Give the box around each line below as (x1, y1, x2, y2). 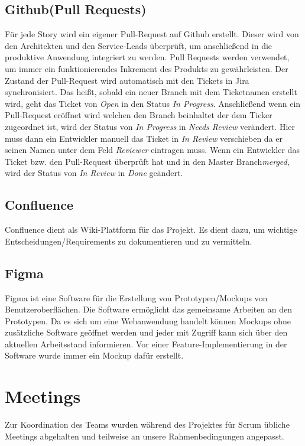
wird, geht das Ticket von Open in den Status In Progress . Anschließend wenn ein (5, 97, 301, 109)
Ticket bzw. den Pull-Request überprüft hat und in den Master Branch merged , (5, 155, 290, 167)
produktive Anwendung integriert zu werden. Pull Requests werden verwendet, (5, 51, 290, 63)
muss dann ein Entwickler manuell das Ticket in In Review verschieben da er (5, 132, 283, 144)
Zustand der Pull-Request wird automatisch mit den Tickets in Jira (5, 74, 249, 86)
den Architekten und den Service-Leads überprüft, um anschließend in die (5, 39, 272, 51)
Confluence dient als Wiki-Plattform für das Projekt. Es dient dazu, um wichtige (5, 223, 297, 236)
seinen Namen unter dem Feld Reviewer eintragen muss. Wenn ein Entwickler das (5, 144, 300, 156)
